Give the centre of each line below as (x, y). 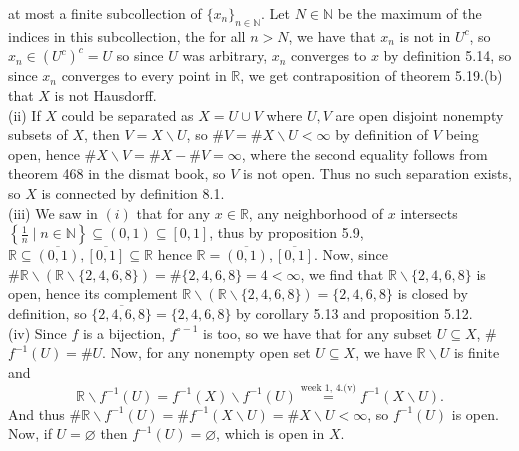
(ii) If (24, 114)
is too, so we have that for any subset (318, 332)
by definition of (382, 134)
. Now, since (351, 254)
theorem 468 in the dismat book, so (117, 173)
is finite (476, 352)
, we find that (342, 273)
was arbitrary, (225, 55)
